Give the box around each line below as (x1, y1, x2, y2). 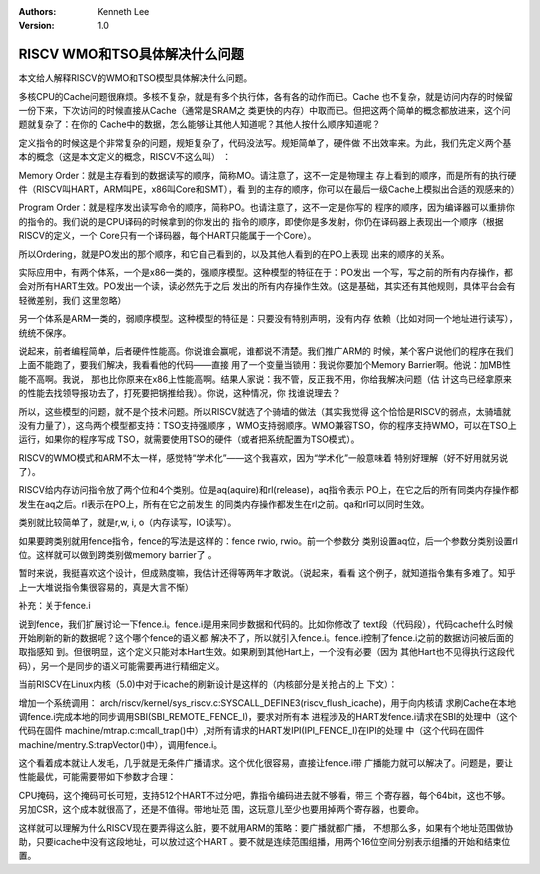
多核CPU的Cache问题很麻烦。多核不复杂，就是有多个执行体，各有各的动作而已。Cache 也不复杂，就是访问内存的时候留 (18, 90, 514, 102)
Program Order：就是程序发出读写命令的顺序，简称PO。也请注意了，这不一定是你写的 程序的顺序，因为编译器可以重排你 (18, 201, 515, 214)
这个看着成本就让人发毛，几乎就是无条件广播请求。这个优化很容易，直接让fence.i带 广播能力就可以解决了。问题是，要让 (18, 757, 514, 769)
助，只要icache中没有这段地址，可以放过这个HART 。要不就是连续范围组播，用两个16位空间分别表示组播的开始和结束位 (18, 836, 511, 848)
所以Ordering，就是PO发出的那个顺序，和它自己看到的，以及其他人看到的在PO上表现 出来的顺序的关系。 (18, 248, 450, 260)
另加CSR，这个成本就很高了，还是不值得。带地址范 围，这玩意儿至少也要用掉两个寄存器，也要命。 (18, 803, 425, 815)
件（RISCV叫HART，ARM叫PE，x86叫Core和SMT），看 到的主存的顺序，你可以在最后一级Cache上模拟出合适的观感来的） (18, 183, 520, 195)
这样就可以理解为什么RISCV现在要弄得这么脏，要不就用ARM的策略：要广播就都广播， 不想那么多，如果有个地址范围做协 (18, 821, 514, 834)
